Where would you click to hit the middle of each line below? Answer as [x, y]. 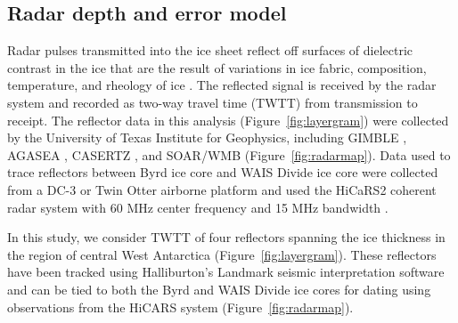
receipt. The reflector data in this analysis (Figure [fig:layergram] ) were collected [228, 120]
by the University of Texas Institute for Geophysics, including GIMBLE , [207, 137]
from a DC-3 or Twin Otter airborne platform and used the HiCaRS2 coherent [222, 189]
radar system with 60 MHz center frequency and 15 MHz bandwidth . [198, 207]
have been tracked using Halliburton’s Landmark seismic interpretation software [226, 272]
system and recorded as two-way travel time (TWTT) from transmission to [213, 102]
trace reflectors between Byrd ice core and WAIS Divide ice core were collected [223, 172]
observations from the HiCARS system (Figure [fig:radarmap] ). [180, 307]
